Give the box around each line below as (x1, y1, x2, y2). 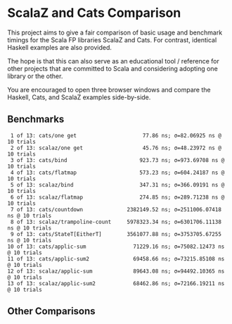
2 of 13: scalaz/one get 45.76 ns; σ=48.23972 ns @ (10, 144, 221, 151)
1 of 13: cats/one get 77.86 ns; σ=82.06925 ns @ (10, 132, 221, 139)
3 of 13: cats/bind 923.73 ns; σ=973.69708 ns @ (10, 156, 225, 163)
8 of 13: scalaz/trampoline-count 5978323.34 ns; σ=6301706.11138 (10, 218, 221, 225)
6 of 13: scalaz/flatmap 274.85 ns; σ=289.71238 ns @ (10, 194, 225, 201)
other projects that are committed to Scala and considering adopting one (7, 64, 218, 73)
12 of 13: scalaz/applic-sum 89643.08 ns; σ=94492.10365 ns (7, 268, 225, 275)
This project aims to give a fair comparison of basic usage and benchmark (7, 28, 223, 37)
